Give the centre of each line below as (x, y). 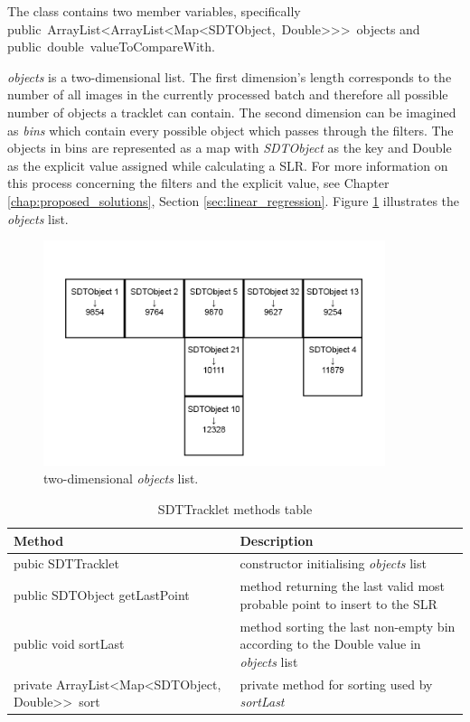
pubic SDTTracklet (66, 563)
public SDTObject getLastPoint (102, 595)
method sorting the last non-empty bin (348, 626)
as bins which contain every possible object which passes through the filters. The (230, 130)
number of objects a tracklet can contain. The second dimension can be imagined (232, 112)
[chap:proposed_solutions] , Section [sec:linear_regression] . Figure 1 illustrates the (234, 200)
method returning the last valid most (343, 586)
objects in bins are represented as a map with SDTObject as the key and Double (230, 148)
